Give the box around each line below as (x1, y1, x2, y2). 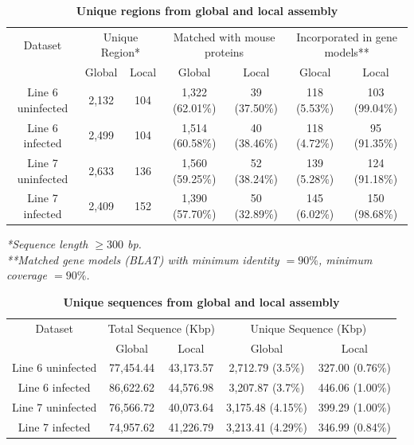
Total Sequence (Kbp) (107, 319, 215, 336)
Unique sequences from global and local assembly (63, 293, 340, 310)
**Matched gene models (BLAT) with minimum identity (6, 251, 279, 267)
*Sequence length (6, 236, 88, 252)
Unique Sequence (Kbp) (250, 319, 367, 336)
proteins (204, 44, 244, 61)
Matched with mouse (173, 28, 275, 45)
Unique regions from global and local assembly (76, 2, 338, 18)
